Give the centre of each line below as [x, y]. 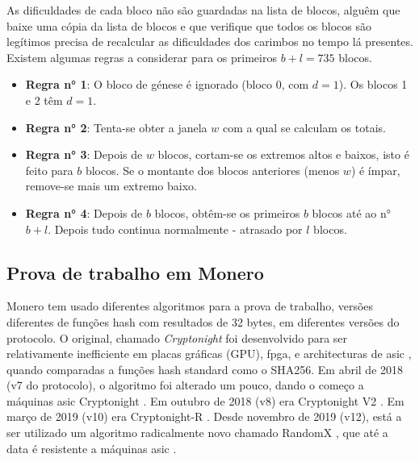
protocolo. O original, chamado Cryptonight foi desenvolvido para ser [177, 337]
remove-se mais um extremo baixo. [111, 186]
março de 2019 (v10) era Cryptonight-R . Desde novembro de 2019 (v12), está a [204, 416]
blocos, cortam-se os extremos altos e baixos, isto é [283, 154]
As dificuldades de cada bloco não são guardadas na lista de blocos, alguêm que [203, 10]
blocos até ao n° [352, 212]
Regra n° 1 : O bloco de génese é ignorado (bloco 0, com [167, 84]
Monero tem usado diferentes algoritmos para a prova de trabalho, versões [190, 306]
